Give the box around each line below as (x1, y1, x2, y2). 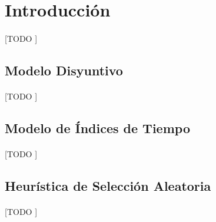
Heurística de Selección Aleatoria (5, 176, 211, 194)
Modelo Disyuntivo (5, 61, 123, 79)
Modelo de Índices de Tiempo (5, 118, 190, 137)
